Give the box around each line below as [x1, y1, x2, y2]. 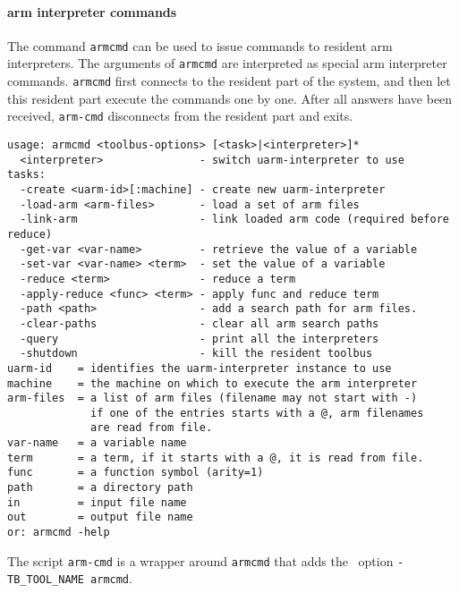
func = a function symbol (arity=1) [7, 466, 264, 479]
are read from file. [90, 421, 213, 435]
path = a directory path [7, 481, 193, 495]
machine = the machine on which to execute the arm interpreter [7, 377, 418, 390]
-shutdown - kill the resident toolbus [20, 347, 373, 360]
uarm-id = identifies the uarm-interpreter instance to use [7, 361, 392, 375]
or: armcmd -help [7, 526, 110, 539]
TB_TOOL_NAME [7, 573, 84, 587]
